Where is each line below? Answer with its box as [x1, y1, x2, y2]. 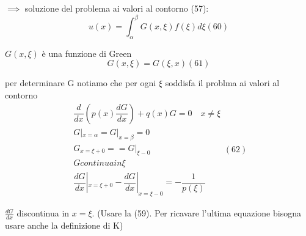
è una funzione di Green [42, 46, 132, 59]
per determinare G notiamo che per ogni [5, 76, 156, 89]
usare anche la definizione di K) [5, 219, 123, 232]
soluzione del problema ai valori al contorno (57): [24, 2, 209, 14]
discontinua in [16, 207, 70, 219]
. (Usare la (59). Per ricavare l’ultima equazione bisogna [92, 207, 301, 219]
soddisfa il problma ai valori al [165, 76, 280, 89]
